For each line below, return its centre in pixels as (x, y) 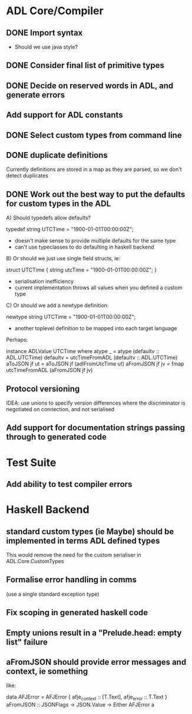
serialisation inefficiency (44, 282)
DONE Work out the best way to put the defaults (96, 194)
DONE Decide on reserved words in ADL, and (90, 85)
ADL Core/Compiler (55, 11)
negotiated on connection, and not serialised (60, 409)
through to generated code (57, 437)
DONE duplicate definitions (57, 155)
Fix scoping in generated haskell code (77, 613)
